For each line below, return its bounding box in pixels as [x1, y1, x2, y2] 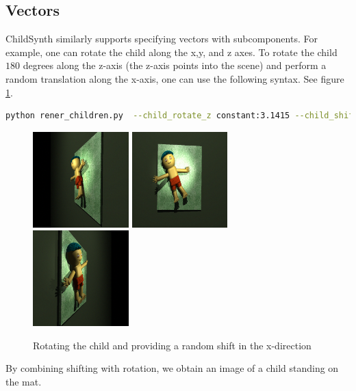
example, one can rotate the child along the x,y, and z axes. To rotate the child [5, 44, 338, 59]
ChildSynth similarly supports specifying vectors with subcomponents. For [5, 31, 318, 46]
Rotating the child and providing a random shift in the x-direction [33, 338, 311, 352]
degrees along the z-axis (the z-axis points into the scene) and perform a [23, 58, 327, 72]
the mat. [5, 374, 42, 388]
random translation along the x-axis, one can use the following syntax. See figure [5, 71, 344, 85]
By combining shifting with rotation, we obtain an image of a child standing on [5, 361, 339, 375]
